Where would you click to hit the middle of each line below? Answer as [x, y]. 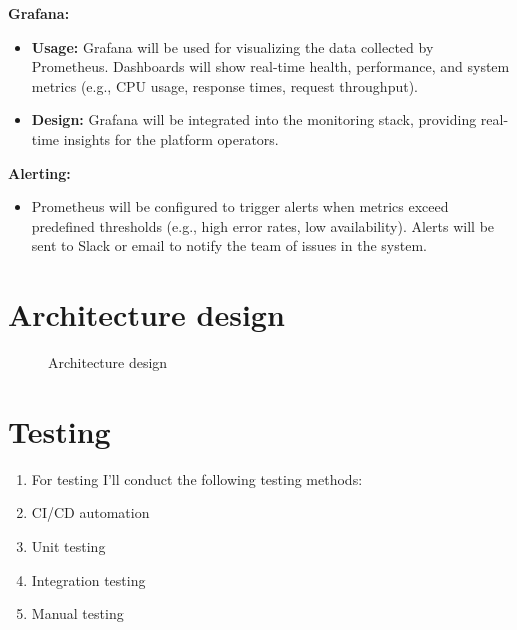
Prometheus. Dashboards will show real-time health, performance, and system [270, 66]
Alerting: [39, 172]
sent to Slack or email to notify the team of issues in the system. [229, 245]
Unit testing [68, 545]
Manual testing [77, 613]
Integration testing [88, 579]
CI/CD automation [90, 512]
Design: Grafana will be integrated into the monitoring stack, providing [254, 119]
